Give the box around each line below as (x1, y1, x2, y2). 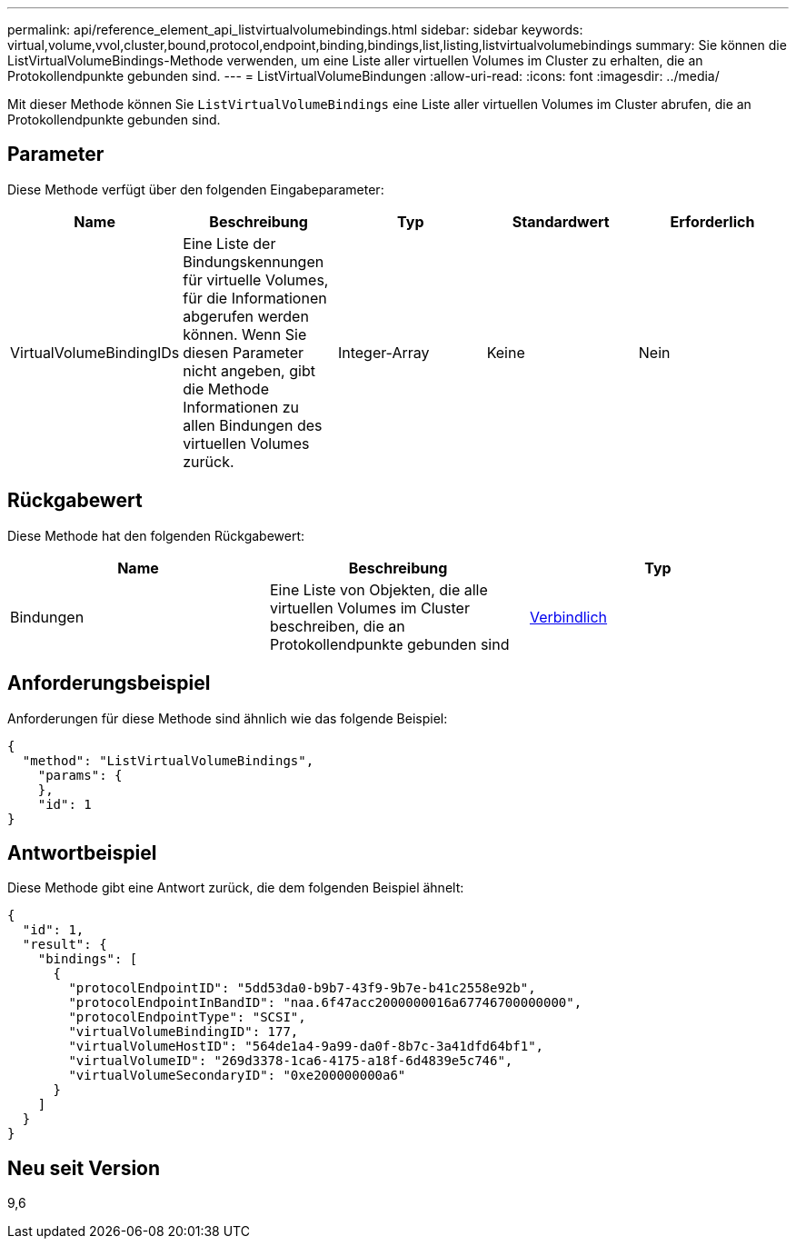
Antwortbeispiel (7, 841, 157, 864)
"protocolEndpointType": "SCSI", (68, 1010, 306, 1025)
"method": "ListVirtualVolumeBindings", (22, 753, 314, 768)
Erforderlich (670, 212, 755, 231)
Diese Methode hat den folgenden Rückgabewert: (7, 527, 305, 543)
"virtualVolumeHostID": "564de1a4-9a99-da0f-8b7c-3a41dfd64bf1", (68, 1039, 544, 1054)
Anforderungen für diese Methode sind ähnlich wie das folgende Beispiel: (7, 710, 448, 726)
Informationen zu (183, 397, 300, 416)
